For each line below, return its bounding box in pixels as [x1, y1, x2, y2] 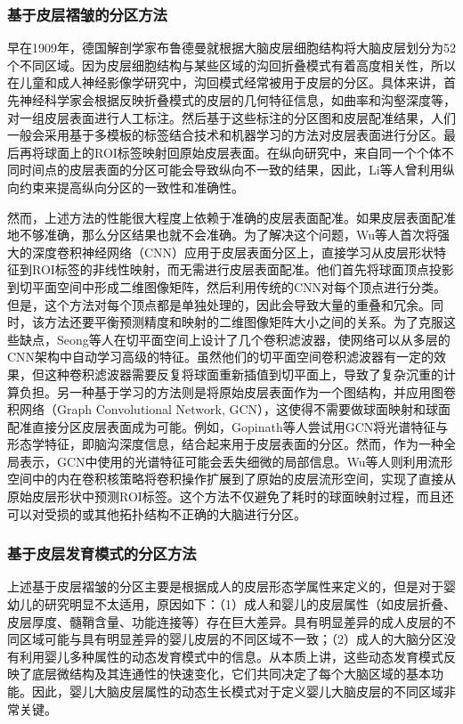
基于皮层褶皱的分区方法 [7, 3, 167, 25]
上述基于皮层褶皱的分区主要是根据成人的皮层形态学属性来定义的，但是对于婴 [7, 577, 456, 596]
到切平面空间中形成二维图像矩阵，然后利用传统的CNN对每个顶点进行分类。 [7, 277, 447, 296]
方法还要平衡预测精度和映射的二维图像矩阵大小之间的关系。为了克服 [44, 313, 443, 331]
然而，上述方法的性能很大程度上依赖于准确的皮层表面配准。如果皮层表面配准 [7, 207, 456, 226]
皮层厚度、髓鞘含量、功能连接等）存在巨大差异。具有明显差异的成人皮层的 [7, 612, 443, 630]
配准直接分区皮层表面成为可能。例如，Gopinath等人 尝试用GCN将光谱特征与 [7, 417, 449, 435]
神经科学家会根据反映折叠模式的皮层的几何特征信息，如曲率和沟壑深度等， [19, 91, 456, 109]
